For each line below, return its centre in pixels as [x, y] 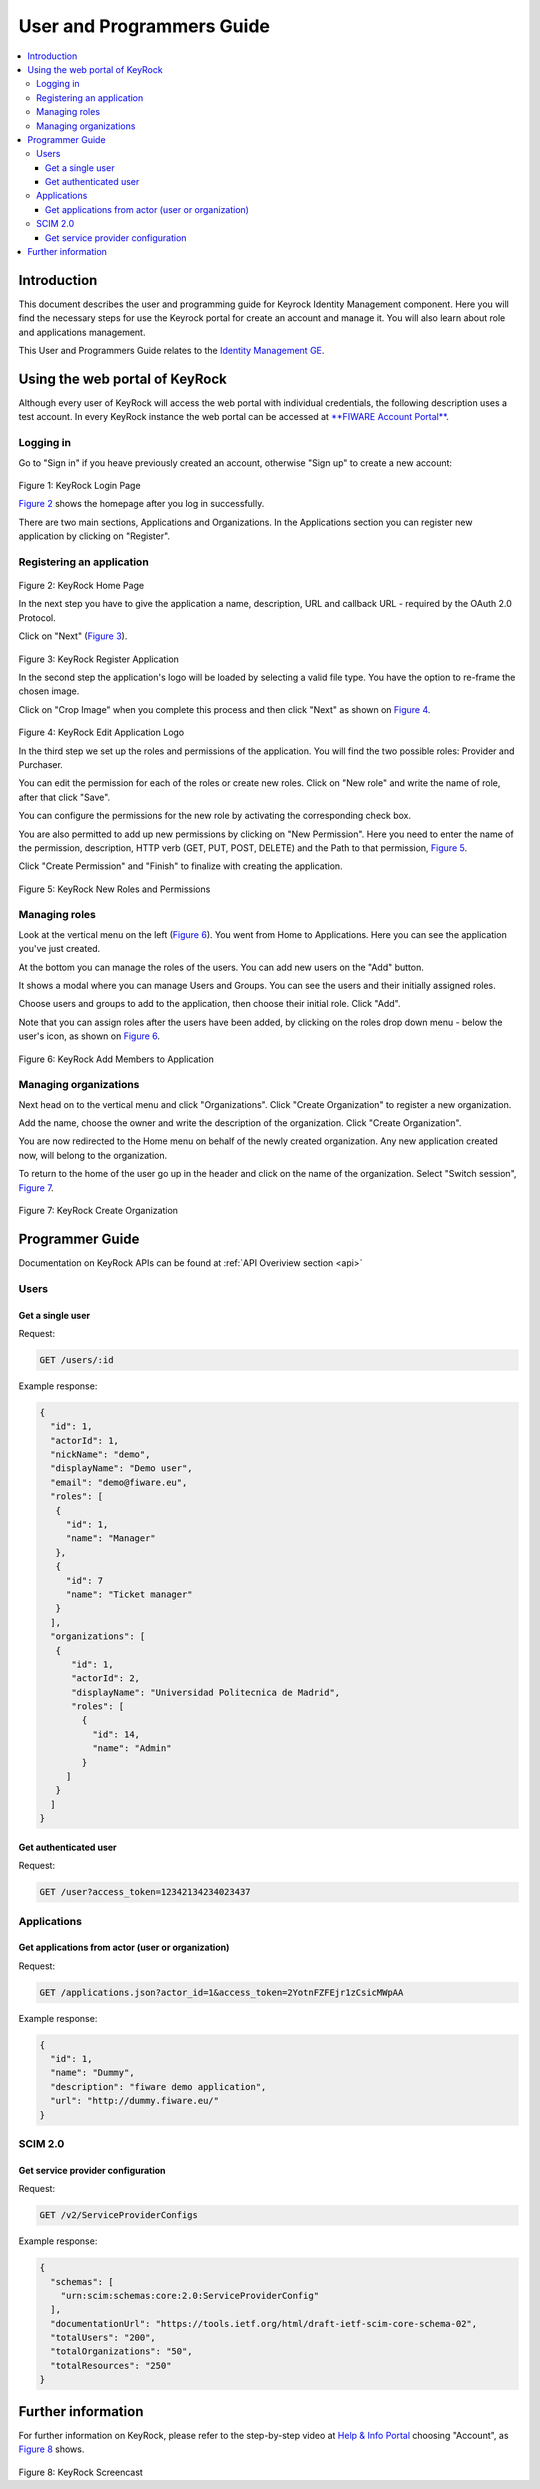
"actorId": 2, [105, 1678]
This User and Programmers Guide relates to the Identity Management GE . [171, 351]
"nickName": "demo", [100, 1454]
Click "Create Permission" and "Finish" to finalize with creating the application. [181, 866]
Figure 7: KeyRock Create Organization [98, 1211]
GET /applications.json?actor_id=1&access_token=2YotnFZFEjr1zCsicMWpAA [221, 1992]
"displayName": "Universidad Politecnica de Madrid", [206, 1692]
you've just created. [59, 949]
